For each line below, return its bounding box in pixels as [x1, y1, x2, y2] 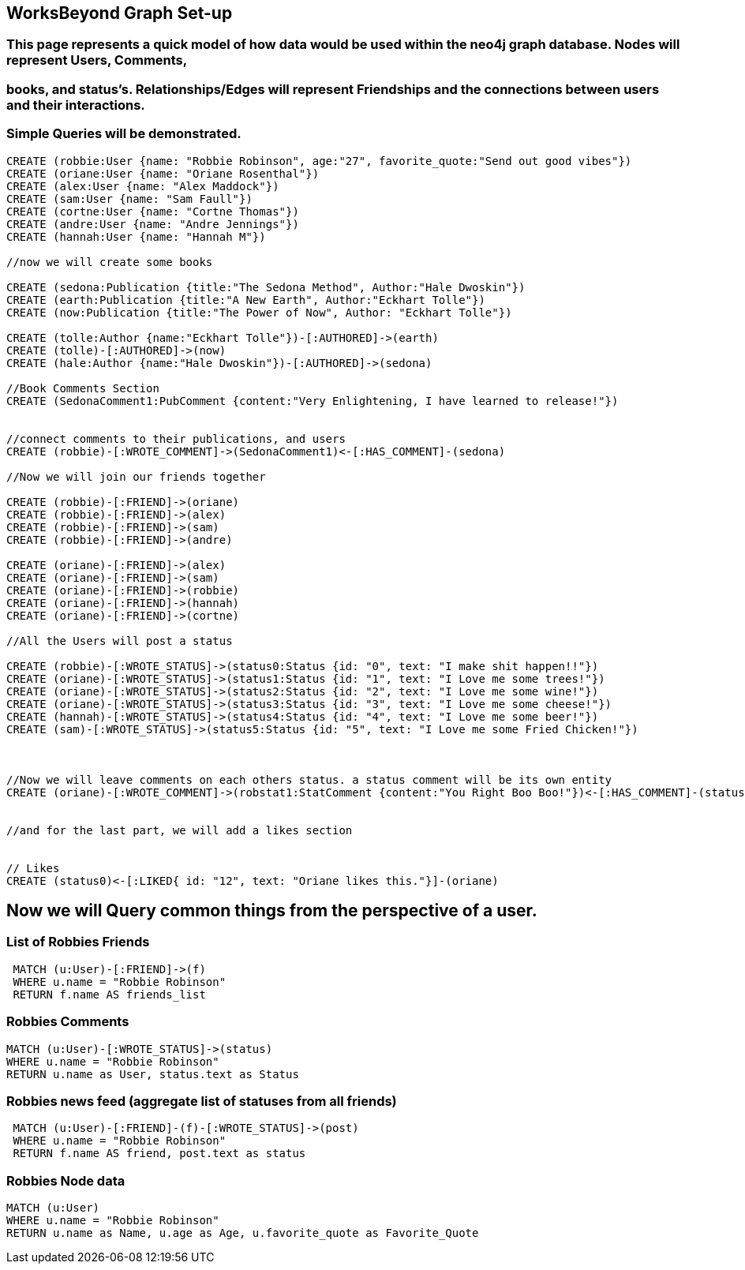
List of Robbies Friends [6, 934, 150, 950]
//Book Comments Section [6, 381, 159, 395]
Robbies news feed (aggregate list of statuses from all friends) [6, 1092, 397, 1109]
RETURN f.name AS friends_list [13, 987, 206, 1001]
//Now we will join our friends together [6, 470, 266, 483]
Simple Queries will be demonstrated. [6, 126, 241, 142]
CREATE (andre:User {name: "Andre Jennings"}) [6, 217, 299, 230]
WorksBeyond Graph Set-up [6, 3, 233, 23]
